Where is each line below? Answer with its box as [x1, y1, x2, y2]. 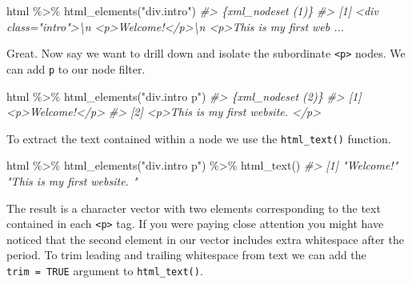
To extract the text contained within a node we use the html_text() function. [6, 130, 391, 146]
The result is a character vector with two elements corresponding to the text [6, 199, 381, 216]
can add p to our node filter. [6, 60, 146, 77]
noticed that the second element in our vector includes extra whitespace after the [6, 230, 404, 247]
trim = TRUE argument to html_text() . [6, 262, 203, 278]
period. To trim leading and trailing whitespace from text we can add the [6, 246, 366, 263]
